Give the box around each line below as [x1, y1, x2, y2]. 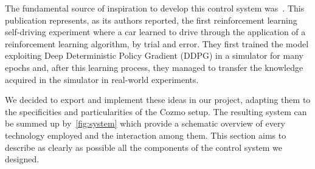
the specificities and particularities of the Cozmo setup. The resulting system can [5, 105, 307, 118]
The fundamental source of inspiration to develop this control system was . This [5, 2, 305, 14]
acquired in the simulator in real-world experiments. [5, 73, 199, 85]
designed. [5, 153, 40, 165]
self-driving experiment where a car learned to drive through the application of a [5, 25, 306, 38]
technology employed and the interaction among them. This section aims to [5, 128, 286, 141]
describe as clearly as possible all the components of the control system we [5, 141, 283, 153]
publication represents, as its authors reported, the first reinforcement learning [5, 13, 297, 26]
